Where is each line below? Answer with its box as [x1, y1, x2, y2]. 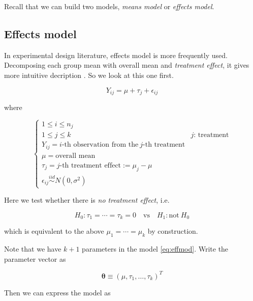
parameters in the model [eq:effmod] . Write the [82, 243, 229, 254]
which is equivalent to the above [4, 226, 104, 236]
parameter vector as [4, 253, 66, 264]
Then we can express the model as [4, 287, 111, 297]
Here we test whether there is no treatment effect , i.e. [4, 195, 170, 205]
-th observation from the [61, 141, 139, 149]
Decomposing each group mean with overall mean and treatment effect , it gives [4, 60, 249, 70]
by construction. [147, 226, 198, 236]
